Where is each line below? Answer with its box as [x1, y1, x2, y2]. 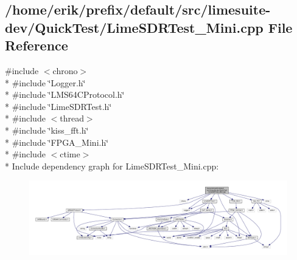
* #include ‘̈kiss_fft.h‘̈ [5, 123, 89, 136]
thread [60, 112, 84, 125]
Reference [5, 36, 68, 55]
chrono [52, 64, 78, 77]
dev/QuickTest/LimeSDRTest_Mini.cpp [5, 18, 264, 36]
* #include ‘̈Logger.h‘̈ [5, 76, 86, 89]
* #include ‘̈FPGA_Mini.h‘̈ [5, 135, 109, 148]
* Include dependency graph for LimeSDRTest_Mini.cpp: [5, 159, 219, 172]
